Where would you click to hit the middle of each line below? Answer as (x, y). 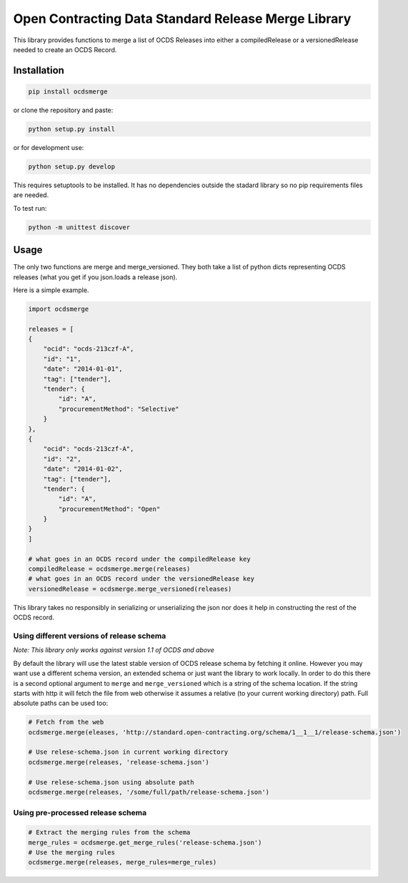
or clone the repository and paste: (63, 110)
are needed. (31, 195)
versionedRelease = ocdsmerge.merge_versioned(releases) (130, 589)
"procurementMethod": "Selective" (119, 409)
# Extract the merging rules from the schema (109, 833)
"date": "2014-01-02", (83, 469)
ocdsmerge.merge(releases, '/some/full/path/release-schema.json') (149, 792)
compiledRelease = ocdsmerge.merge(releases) (109, 569)
